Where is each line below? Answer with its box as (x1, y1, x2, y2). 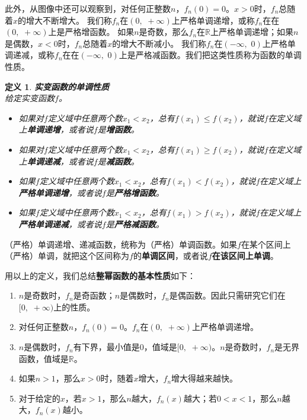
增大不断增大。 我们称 (26, 14, 112, 26)
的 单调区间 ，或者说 (133, 249, 208, 262)
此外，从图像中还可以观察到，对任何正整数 (5, 2, 171, 14)
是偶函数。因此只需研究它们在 (169, 289, 286, 302)
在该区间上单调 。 (212, 249, 279, 262)
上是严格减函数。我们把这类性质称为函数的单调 (119, 49, 302, 61)
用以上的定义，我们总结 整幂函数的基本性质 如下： (5, 269, 196, 281)
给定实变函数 (5, 92, 55, 104)
